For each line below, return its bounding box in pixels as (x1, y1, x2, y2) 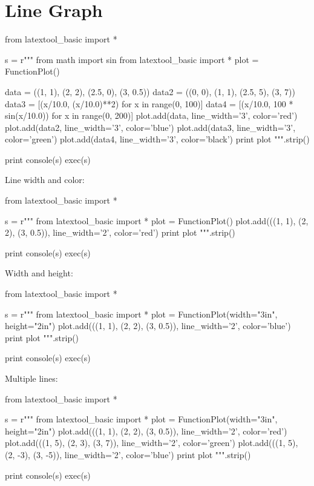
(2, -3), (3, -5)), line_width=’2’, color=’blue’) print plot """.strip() (5, 448, 251, 461)
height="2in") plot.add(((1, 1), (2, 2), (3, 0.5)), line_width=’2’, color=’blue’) (5, 319, 291, 332)
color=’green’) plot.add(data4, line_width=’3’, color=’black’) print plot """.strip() (5, 133, 310, 145)
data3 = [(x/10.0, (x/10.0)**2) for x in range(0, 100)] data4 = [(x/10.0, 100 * (5, 97, 293, 110)
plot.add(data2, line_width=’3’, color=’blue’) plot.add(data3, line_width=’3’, (5, 121, 296, 133)
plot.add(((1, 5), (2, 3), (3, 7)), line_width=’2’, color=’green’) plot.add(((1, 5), (5, 436, 298, 449)
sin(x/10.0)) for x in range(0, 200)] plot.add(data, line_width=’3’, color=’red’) (5, 109, 298, 122)
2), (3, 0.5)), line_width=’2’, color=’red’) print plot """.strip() (5, 226, 235, 239)
